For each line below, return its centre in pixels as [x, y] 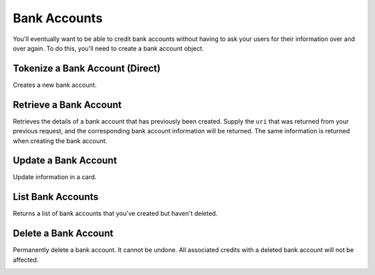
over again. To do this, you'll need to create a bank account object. [108, 48]
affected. [26, 260]
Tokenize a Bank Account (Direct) [87, 68]
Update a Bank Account [65, 161]
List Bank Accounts [56, 197]
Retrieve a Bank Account [67, 105]
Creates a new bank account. [55, 85]
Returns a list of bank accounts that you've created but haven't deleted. [115, 214]
